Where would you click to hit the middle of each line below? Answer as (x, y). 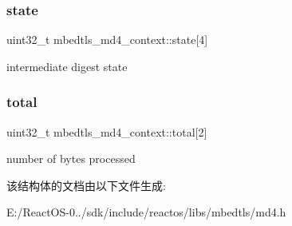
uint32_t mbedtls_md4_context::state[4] (107, 40)
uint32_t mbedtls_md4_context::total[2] (107, 131)
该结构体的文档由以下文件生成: (86, 185)
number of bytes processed (71, 159)
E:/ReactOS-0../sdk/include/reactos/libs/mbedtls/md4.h (146, 212)
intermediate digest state (67, 66)
